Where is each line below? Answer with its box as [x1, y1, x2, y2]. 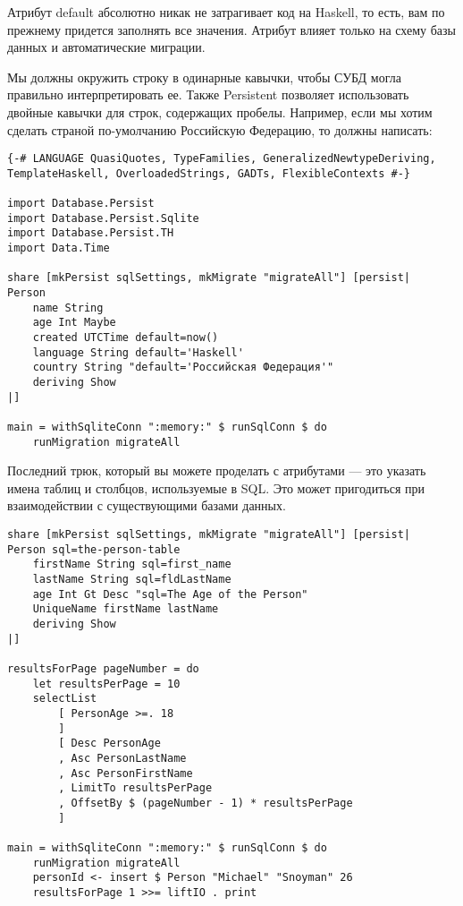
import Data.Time [7, 242, 110, 255]
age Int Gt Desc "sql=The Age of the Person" [32, 587, 308, 601]
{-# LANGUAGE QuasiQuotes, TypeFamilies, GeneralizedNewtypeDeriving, [7, 152, 436, 166]
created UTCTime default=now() [32, 331, 219, 345]
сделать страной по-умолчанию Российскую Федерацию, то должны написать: [7, 120, 433, 139]
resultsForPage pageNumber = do [7, 662, 199, 675]
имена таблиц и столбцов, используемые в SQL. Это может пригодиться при [7, 478, 425, 497]
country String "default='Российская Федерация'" [32, 361, 334, 374]
